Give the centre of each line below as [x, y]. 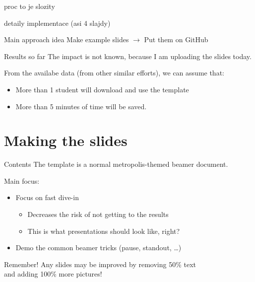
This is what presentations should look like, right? [104, 231]
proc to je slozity [30, 6]
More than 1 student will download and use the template [102, 89]
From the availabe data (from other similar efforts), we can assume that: [114, 73]
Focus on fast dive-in [47, 197]
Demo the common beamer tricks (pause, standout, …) [98, 247]
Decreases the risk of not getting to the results [98, 214]
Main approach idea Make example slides [66, 39]
